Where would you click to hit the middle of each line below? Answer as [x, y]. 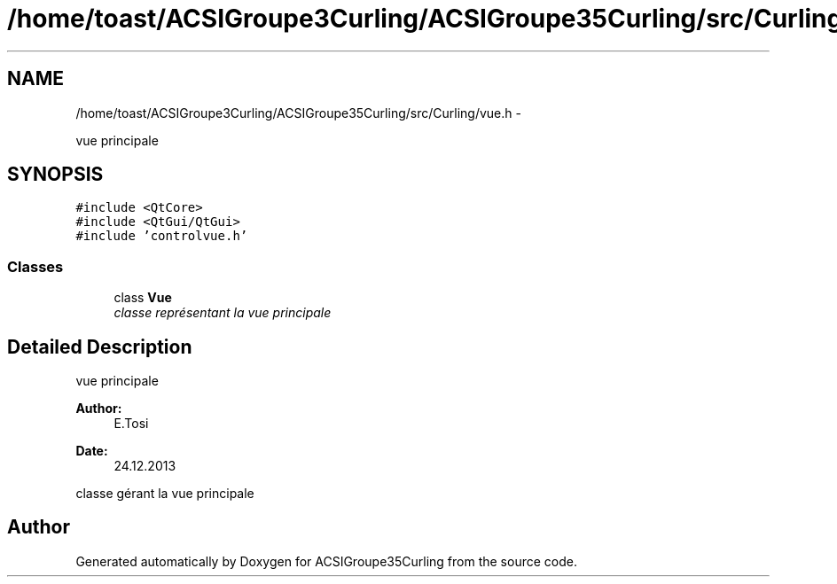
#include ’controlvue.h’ [162, 236]
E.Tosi [131, 424]
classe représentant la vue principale [223, 313]
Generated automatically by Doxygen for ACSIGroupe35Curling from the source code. [326, 561]
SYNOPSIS [55, 175]
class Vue [143, 298]
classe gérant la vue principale [165, 494]
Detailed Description [100, 347]
